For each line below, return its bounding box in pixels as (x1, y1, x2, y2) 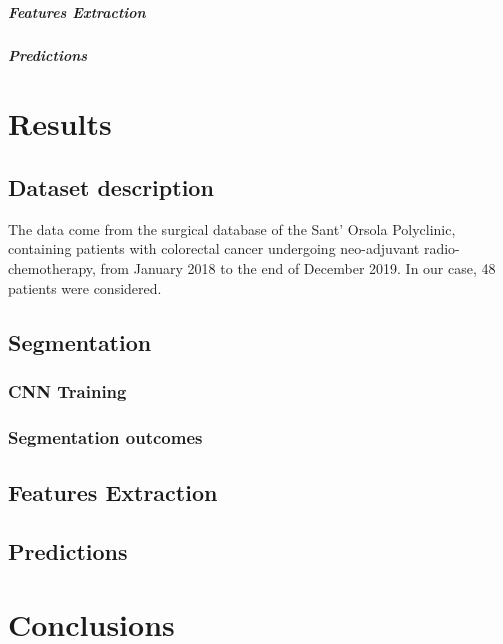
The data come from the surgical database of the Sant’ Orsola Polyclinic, (8, 218, 456, 239)
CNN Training (8, 378, 127, 403)
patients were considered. (8, 277, 162, 298)
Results (8, 103, 112, 144)
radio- (423, 238, 460, 259)
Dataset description (8, 171, 214, 202)
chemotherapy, (8, 257, 96, 278)
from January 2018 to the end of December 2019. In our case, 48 (100, 257, 496, 278)
